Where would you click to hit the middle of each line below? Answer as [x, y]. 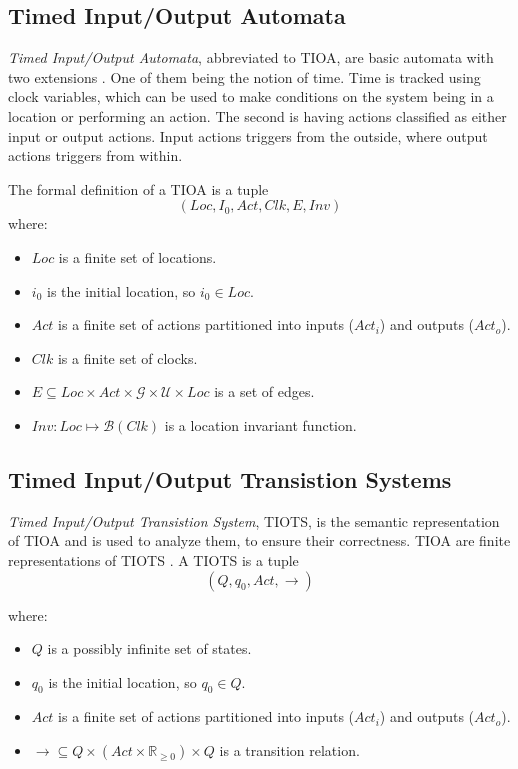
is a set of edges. [264, 391]
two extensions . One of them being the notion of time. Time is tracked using [244, 76]
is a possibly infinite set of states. [149, 648]
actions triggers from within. [95, 155]
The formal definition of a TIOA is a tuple [138, 188]
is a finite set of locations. [137, 256]
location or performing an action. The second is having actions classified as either [257, 115]
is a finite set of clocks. [127, 357]
